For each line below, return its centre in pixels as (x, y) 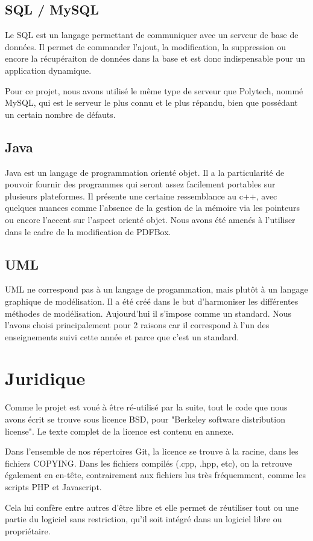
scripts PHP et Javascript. (53, 486)
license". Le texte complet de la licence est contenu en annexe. (119, 431)
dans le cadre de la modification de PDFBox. (88, 231)
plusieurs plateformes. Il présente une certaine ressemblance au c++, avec (141, 196)
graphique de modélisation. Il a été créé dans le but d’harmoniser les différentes (152, 301)
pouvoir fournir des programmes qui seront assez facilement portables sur (140, 184)
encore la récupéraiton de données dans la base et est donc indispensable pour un (155, 58)
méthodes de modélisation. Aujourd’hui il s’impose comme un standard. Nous (148, 313)
